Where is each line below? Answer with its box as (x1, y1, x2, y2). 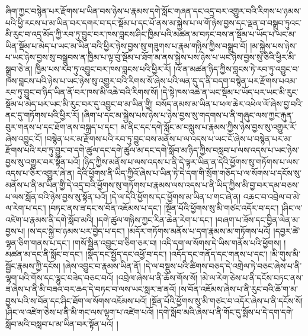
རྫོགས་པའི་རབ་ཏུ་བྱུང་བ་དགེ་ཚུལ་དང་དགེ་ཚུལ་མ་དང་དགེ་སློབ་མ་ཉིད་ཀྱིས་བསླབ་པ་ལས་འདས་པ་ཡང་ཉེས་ (5, 144, 300, 156)
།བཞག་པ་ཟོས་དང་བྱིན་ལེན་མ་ (215, 213, 300, 225)
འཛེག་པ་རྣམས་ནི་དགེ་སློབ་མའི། (5, 213, 94, 225)
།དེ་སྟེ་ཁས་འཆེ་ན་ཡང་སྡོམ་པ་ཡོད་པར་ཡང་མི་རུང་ (161, 86, 299, 98)
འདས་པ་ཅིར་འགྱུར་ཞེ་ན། (5, 167, 75, 179)
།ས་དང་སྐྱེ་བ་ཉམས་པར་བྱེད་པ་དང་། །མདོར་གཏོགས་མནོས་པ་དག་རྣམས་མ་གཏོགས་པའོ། (28, 225, 271, 237)
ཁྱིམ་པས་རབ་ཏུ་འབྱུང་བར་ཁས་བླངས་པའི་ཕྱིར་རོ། (35, 62, 171, 75)
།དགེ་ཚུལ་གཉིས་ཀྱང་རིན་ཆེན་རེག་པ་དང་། (96, 213, 213, 225)
